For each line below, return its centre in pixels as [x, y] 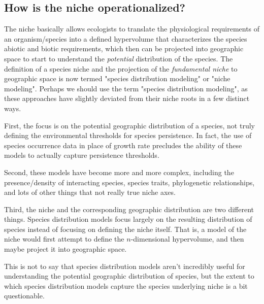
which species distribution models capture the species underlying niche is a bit [126, 285]
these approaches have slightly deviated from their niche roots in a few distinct [127, 98]
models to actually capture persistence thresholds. [82, 155]
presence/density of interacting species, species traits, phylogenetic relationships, [129, 182]
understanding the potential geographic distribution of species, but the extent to [129, 276]
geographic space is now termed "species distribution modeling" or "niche [117, 78]
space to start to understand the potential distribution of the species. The [119, 58]
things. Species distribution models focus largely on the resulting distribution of [128, 219]
